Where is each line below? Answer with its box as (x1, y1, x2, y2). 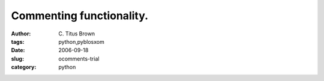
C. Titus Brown (58, 30, 95, 37)
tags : (11, 38, 25, 45)
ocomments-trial (58, 55, 100, 62)
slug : (11, 55, 24, 62)
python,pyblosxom (58, 38, 104, 45)
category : (11, 64, 37, 71)
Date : (11, 47, 25, 54)
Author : (11, 30, 31, 37)
